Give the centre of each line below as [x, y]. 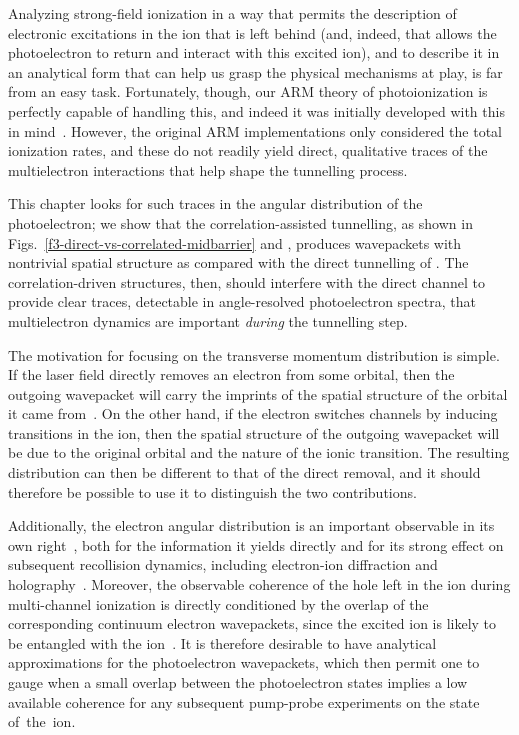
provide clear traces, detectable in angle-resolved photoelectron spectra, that [242, 301]
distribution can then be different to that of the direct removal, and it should [244, 472]
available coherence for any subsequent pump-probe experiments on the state [244, 701]
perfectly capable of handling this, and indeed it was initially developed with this [256, 110]
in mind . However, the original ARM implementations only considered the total [255, 130]
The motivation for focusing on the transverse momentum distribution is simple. [254, 354]
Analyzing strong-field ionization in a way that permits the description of [232, 13]
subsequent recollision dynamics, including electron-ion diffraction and [223, 564]
